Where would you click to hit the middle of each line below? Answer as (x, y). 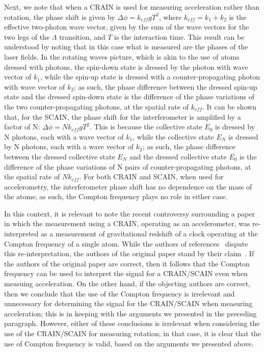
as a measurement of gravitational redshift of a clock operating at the (149, 234)
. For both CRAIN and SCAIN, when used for (151, 177)
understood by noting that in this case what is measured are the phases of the (126, 47)
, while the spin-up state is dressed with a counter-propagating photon (150, 77)
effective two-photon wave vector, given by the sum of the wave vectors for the (127, 27)
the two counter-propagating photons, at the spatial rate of (96, 106)
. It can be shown (229, 106)
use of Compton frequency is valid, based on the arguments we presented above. (129, 343)
